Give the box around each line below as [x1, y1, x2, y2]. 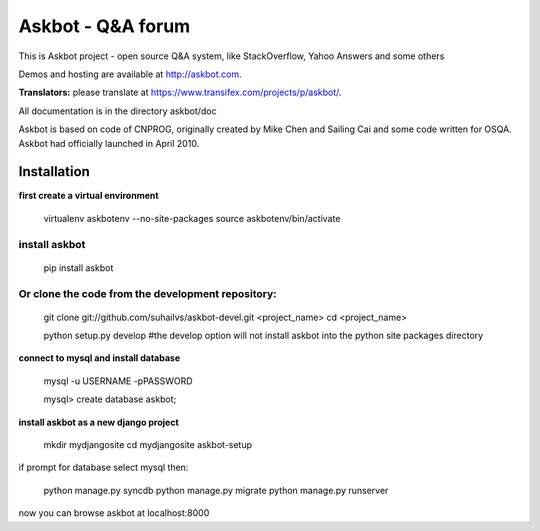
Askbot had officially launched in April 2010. [18, 137, 200, 149]
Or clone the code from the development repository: [18, 286, 277, 300]
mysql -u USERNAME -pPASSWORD [43, 375, 194, 387]
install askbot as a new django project [18, 416, 179, 428]
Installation [18, 163, 90, 180]
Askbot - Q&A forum [18, 15, 191, 37]
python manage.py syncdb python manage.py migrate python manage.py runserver [43, 484, 389, 496]
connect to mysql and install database [18, 352, 181, 364]
